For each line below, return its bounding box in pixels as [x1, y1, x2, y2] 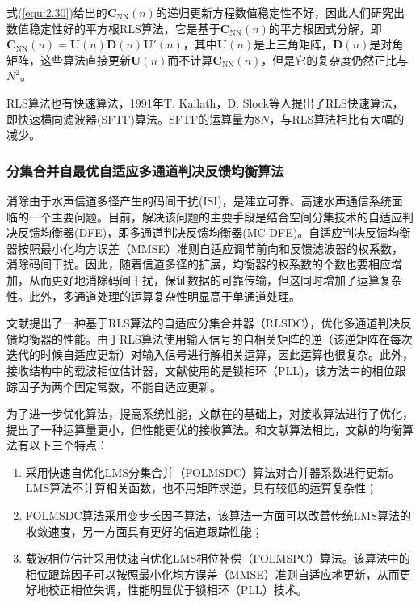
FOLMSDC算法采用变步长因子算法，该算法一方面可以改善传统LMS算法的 [25, 507, 411, 524]
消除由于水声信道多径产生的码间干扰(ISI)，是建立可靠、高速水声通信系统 [6, 192, 392, 209]
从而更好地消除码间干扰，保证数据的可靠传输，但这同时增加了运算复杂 [28, 271, 402, 288]
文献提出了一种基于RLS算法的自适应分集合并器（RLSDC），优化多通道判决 [6, 314, 401, 331]
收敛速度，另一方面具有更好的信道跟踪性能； [25, 522, 263, 539]
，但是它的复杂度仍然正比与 [261, 51, 409, 68]
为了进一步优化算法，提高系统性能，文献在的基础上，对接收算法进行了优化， [6, 405, 414, 422]
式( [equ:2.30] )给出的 [6, 4, 107, 20]
